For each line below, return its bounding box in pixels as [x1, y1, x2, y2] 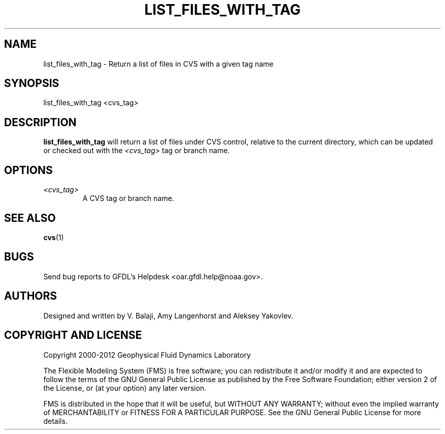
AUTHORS [4, 290, 57, 303]
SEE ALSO [4, 211, 56, 224]
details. [43, 416, 68, 425]
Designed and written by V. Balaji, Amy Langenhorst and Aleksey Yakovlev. [43, 311, 294, 320]
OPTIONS [4, 163, 53, 177]
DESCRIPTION [4, 115, 77, 129]
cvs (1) [43, 233, 64, 242]
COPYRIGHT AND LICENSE [4, 329, 142, 342]
